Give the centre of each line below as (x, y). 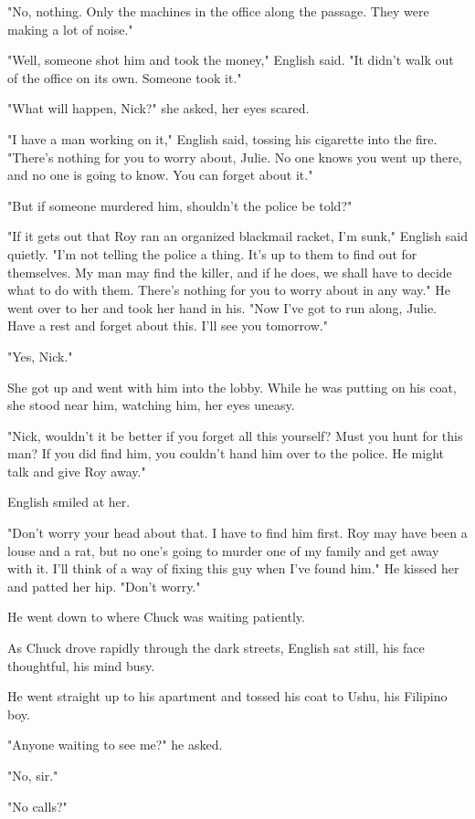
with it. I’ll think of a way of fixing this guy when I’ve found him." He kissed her (233, 568)
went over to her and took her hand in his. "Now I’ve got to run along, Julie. (222, 307)
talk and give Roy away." (77, 471)
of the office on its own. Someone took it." (125, 77)
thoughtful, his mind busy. (81, 665)
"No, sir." (33, 775)
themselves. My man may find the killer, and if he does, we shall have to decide (230, 272)
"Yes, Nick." (40, 356)
